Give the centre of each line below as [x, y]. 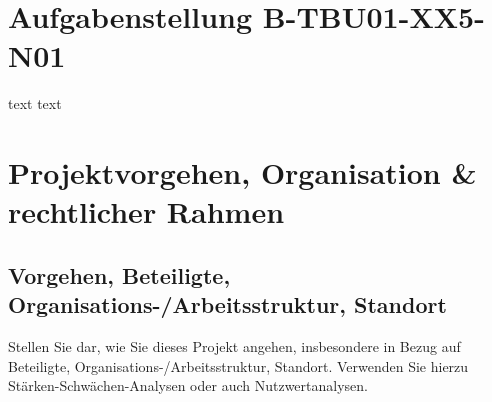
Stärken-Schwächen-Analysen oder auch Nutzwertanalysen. [188, 385]
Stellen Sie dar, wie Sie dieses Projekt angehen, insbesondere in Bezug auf [234, 346]
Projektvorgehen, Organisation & [242, 172]
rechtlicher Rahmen [146, 211]
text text [35, 103]
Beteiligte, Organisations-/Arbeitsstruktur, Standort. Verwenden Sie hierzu [238, 365]
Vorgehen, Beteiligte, [119, 274]
